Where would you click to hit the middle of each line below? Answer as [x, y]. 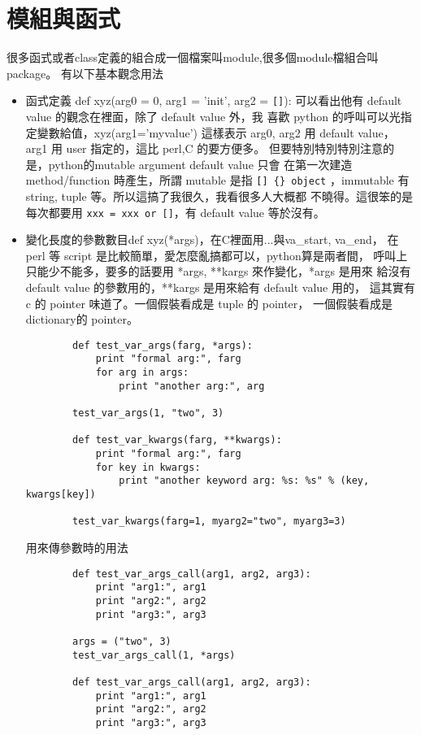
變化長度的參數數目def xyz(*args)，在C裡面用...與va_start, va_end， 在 [212, 239]
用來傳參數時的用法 [77, 547]
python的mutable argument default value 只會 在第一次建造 [200, 164]
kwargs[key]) [61, 495]
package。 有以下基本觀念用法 [85, 73]
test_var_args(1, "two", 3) [148, 413]
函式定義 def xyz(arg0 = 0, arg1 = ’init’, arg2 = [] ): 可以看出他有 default [214, 100]
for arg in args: [142, 373]
